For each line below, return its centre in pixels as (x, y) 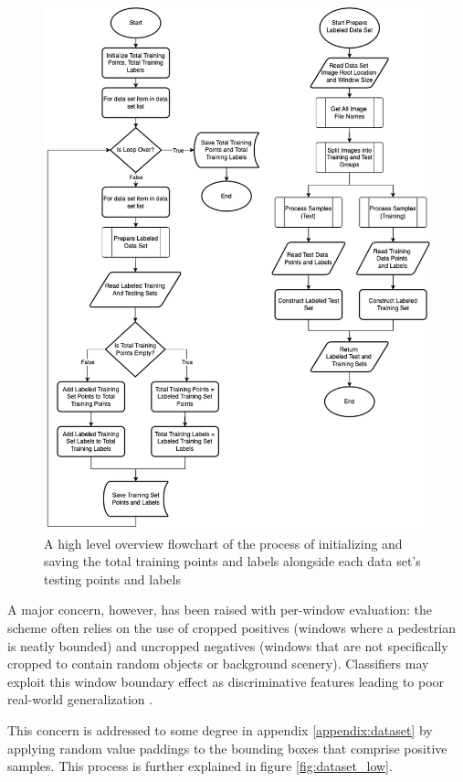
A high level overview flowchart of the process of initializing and (223, 543)
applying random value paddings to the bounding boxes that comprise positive (227, 748)
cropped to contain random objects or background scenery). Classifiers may (218, 664)
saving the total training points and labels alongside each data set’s (232, 561)
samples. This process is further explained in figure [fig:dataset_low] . (200, 766)
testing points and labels (112, 578)
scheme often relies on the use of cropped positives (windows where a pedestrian (232, 627)
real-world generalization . (80, 699)
